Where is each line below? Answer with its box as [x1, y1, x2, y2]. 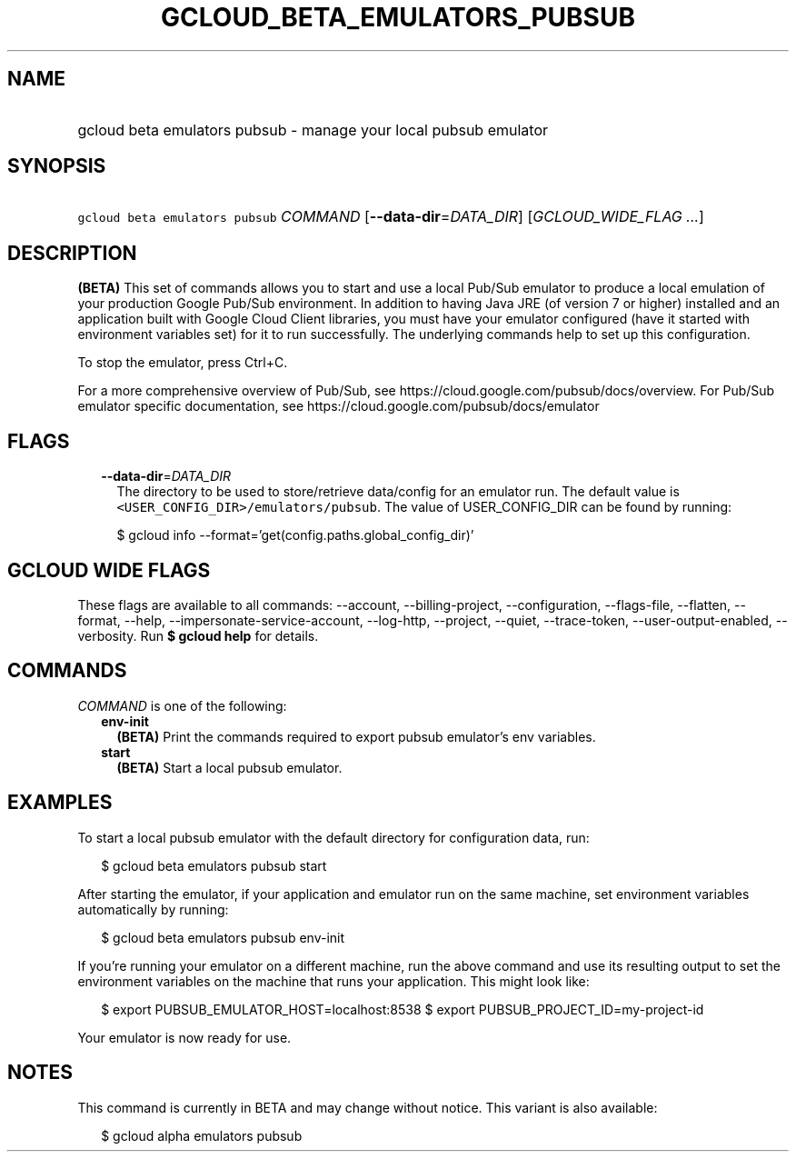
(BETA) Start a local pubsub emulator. [116, 759, 343, 775]
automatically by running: [77, 901, 229, 917]
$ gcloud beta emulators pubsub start [101, 857, 327, 874]
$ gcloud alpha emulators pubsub [101, 1127, 303, 1144]
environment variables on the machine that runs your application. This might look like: [77, 973, 590, 989]
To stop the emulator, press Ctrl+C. [77, 355, 288, 371]
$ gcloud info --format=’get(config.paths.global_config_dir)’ [116, 527, 474, 544]
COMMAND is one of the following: [77, 697, 287, 714]
